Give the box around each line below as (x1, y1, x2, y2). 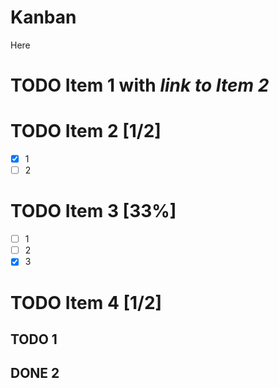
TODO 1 (10, 331, 58, 348)
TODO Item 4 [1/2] (10, 291, 163, 314)
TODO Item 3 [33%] (10, 200, 177, 223)
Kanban (10, 6, 77, 29)
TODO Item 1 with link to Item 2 (10, 74, 270, 97)
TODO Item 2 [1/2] (10, 120, 162, 143)
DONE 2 (10, 365, 60, 382)
